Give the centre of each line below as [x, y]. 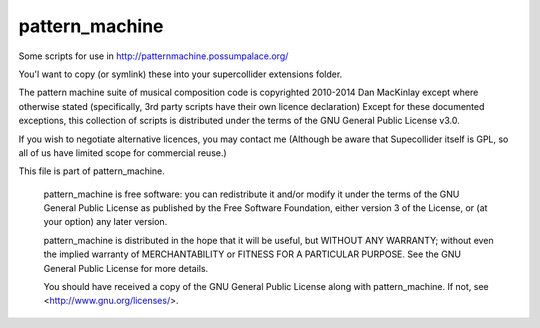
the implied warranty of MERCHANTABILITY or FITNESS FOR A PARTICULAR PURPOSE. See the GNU [252, 254]
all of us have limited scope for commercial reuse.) [122, 152]
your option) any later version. [105, 222]
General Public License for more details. [126, 268]
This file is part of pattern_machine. [91, 171]
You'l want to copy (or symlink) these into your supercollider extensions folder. [180, 74]
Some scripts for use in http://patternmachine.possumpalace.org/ [153, 56]
